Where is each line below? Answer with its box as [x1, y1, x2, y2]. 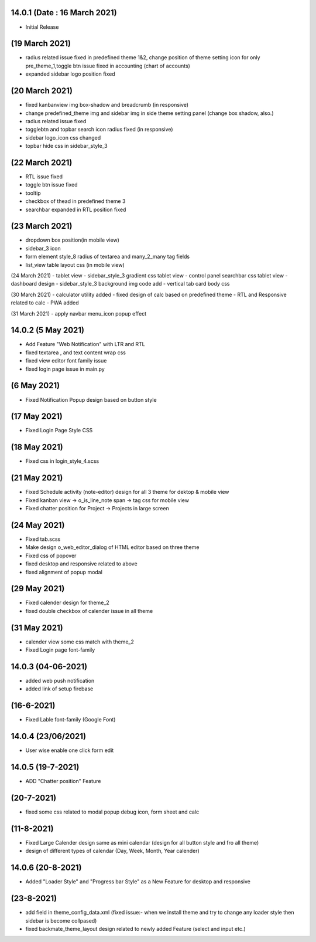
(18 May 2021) [11, 442, 64, 452]
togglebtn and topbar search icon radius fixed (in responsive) [25, 126, 173, 133]
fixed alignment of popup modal [25, 568, 102, 575]
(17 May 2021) [11, 411, 63, 422]
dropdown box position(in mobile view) [25, 236, 120, 243]
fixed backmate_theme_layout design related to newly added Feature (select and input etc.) [25, 925, 246, 932]
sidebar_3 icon [25, 245, 61, 252]
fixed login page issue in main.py [25, 365, 105, 372]
